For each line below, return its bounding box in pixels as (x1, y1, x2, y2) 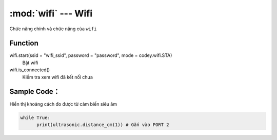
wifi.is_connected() (9, 67, 50, 73)
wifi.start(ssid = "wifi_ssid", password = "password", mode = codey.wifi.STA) (9, 52, 172, 58)
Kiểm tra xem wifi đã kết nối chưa (22, 74, 93, 80)
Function (9, 39, 38, 48)
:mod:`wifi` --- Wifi (9, 8, 93, 19)
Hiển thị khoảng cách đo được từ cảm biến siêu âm (9, 101, 117, 107)
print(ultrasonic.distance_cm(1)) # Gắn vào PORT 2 (36, 122, 169, 128)
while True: (20, 114, 51, 121)
